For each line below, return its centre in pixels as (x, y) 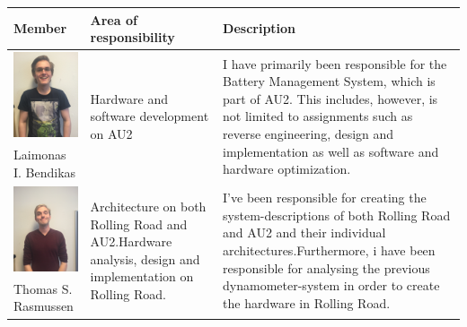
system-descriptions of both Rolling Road (337, 215)
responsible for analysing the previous (326, 267)
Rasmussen (44, 306)
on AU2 (111, 133)
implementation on (142, 276)
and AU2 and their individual (304, 232)
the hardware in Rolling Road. (307, 302)
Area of (114, 19)
